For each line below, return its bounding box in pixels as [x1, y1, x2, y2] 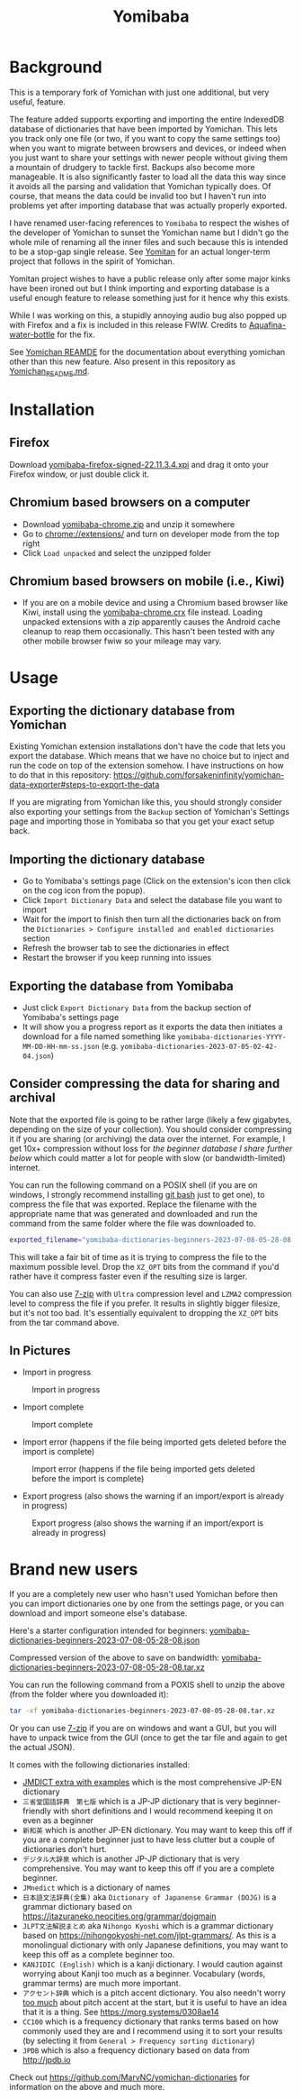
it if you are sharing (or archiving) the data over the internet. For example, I [9, 1133, 286, 1144]
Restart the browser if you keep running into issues [22, 953, 212, 963]
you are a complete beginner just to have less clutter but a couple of [22, 1834, 276, 1845]
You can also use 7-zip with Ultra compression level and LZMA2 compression [9, 1288, 292, 1299]
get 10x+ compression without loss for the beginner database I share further [9, 1143, 293, 1154]
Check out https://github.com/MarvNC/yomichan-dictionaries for [9, 2072, 250, 2083]
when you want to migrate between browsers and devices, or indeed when [9, 142, 287, 153]
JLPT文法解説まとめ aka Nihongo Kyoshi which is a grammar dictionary [22, 1921, 274, 1931]
